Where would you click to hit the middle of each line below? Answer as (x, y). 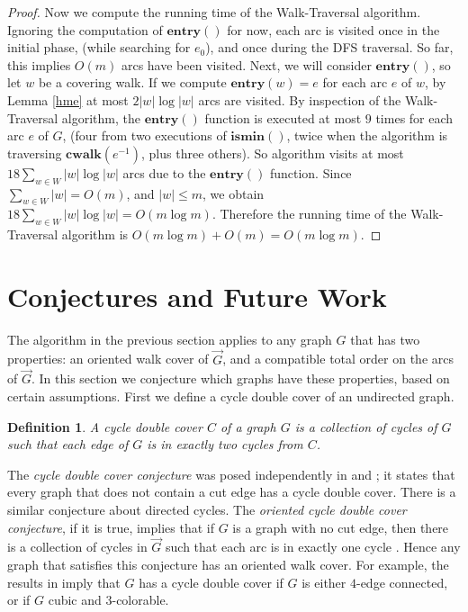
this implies (39, 64)
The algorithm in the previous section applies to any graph (170, 339)
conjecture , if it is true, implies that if (111, 527)
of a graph (248, 426)
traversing (35, 153)
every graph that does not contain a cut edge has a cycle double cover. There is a (232, 492)
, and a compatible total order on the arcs (338, 359)
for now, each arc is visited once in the (333, 29)
